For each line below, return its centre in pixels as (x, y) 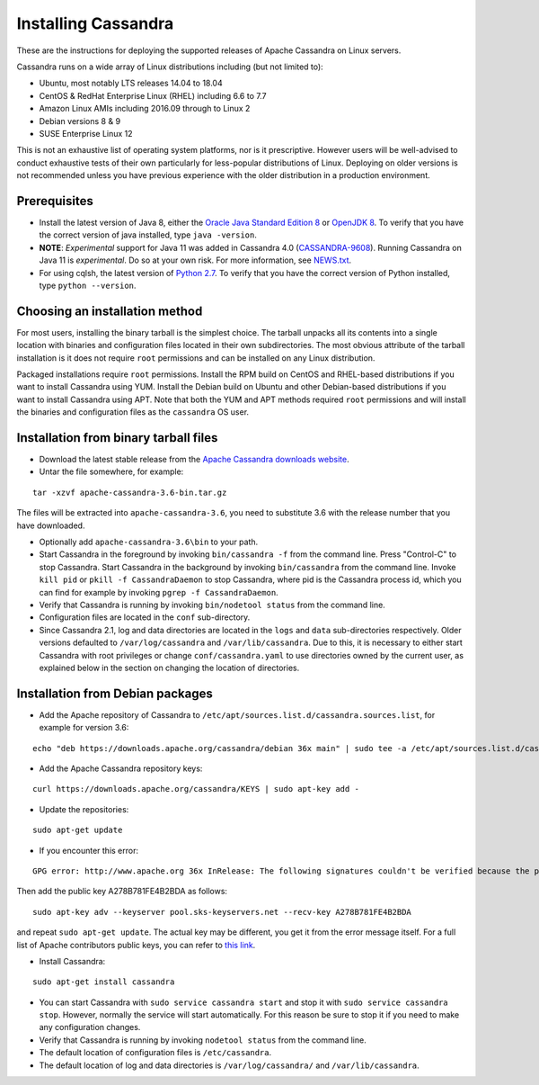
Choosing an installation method (110, 311)
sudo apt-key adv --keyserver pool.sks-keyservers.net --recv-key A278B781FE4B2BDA (222, 912)
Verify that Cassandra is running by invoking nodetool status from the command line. (203, 1040)
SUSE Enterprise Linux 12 (86, 133)
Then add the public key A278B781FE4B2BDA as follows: (122, 892)
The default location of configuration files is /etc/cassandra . (155, 1053)
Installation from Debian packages (115, 693)
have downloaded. (51, 525)
